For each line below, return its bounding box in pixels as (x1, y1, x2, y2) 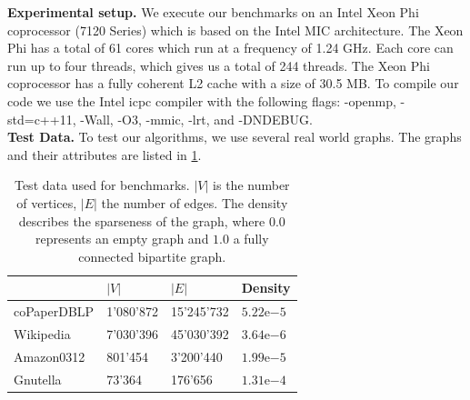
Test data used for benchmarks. (14, 175, 190, 195)
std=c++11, (7, 109, 76, 128)
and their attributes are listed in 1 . (7, 145, 202, 164)
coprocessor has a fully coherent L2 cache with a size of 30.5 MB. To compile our (7, 74, 459, 93)
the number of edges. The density (101, 193, 288, 212)
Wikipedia (14, 325, 71, 343)
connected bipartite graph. (78, 246, 226, 265)
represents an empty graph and (35, 229, 209, 248)
